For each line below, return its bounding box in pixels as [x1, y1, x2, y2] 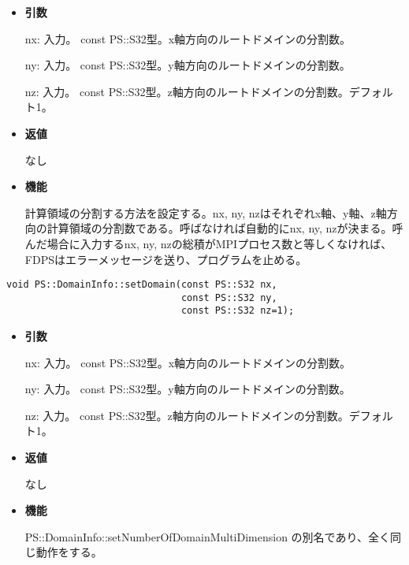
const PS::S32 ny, [180, 292, 277, 303]
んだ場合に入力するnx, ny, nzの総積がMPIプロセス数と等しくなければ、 [24, 235, 392, 251]
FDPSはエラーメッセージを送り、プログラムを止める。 [24, 251, 307, 267]
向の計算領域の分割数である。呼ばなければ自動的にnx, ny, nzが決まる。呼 [24, 220, 403, 236]
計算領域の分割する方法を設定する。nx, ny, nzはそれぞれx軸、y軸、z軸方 [24, 204, 398, 221]
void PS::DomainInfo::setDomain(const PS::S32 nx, [6, 279, 277, 291]
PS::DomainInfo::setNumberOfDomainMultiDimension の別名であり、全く [24, 528, 390, 545]
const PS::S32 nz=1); [180, 305, 295, 317]
